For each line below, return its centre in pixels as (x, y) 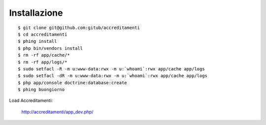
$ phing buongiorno (41, 90)
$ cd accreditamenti (43, 34)
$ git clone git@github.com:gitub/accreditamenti (79, 28)
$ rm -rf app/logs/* (43, 62)
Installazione (36, 13)
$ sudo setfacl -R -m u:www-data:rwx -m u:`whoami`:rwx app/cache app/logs (111, 69)
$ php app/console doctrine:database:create (73, 83)
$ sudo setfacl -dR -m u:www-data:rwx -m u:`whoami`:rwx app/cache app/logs (113, 76)
